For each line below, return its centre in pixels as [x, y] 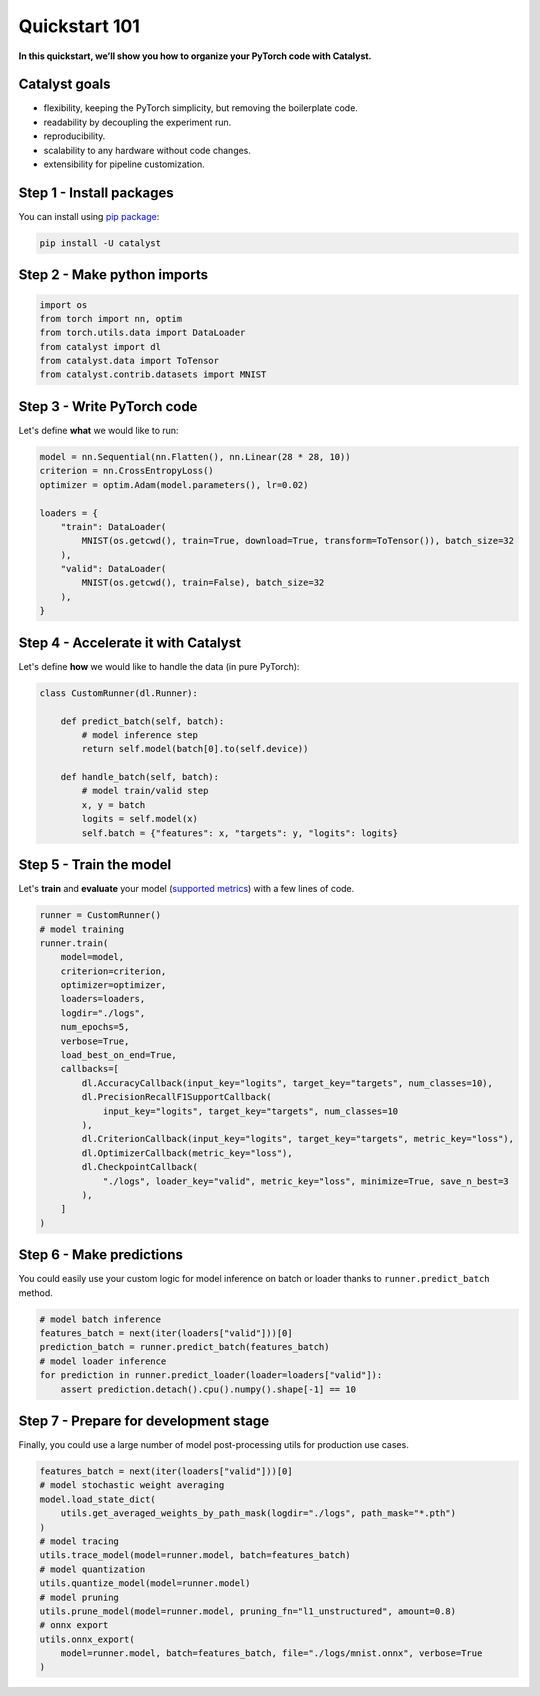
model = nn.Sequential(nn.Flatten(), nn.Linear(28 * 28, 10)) [195, 456]
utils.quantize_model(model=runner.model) [145, 1583]
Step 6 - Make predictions [101, 1255]
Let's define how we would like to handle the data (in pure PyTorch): [159, 666]
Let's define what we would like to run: [98, 430]
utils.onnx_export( [87, 1639]
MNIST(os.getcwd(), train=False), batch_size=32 [203, 583]
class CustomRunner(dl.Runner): [119, 693]
